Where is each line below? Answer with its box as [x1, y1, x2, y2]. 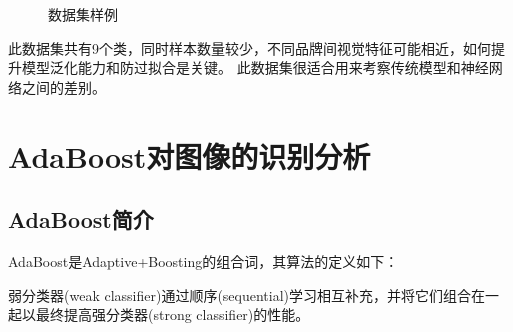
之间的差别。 [21, 76, 106, 97]
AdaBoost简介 [8, 204, 154, 235]
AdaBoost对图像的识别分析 [8, 135, 371, 176]
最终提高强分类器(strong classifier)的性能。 [35, 304, 310, 325]
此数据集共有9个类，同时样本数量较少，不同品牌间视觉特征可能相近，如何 [8, 37, 491, 58]
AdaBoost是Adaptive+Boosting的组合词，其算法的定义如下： [8, 250, 399, 271]
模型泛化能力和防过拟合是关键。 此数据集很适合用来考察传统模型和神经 [21, 57, 489, 78]
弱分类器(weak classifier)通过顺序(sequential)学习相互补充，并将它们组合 [8, 284, 472, 305]
